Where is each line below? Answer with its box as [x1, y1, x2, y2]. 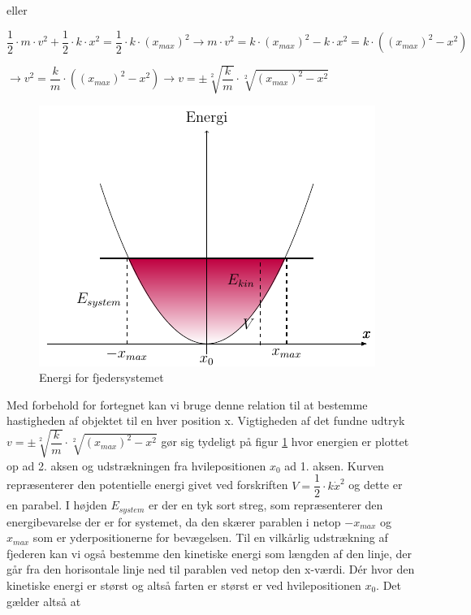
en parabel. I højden [6, 496, 107, 513]
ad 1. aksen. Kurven [284, 457, 384, 474]
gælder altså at [6, 592, 81, 609]
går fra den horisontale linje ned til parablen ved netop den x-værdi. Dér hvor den [6, 561, 415, 578]
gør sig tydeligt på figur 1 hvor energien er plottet [161, 433, 409, 450]
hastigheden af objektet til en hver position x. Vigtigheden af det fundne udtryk [6, 412, 405, 429]
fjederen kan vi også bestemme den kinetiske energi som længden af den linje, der [6, 544, 412, 561]
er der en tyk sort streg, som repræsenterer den [148, 496, 383, 513]
